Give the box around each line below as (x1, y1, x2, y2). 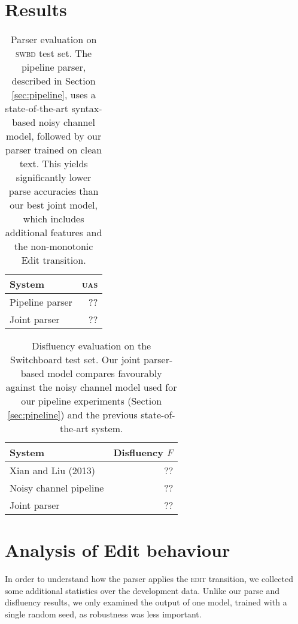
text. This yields (19, 156, 88, 171)
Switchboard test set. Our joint (10, 352, 141, 367)
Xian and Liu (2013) (10, 463, 95, 478)
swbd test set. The (16, 46, 92, 61)
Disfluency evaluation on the (32, 339, 151, 353)
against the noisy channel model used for (5, 380, 177, 394)
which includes (23, 212, 84, 226)
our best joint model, (10, 198, 98, 212)
